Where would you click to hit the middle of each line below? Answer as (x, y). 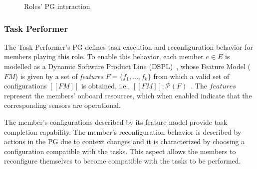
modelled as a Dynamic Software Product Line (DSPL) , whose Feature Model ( (127, 66)
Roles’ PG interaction (57, 6)
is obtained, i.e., (106, 86)
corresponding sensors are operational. (62, 105)
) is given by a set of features (59, 76)
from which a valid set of (191, 76)
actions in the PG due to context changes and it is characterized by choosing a (125, 141)
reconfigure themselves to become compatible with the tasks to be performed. (123, 161)
